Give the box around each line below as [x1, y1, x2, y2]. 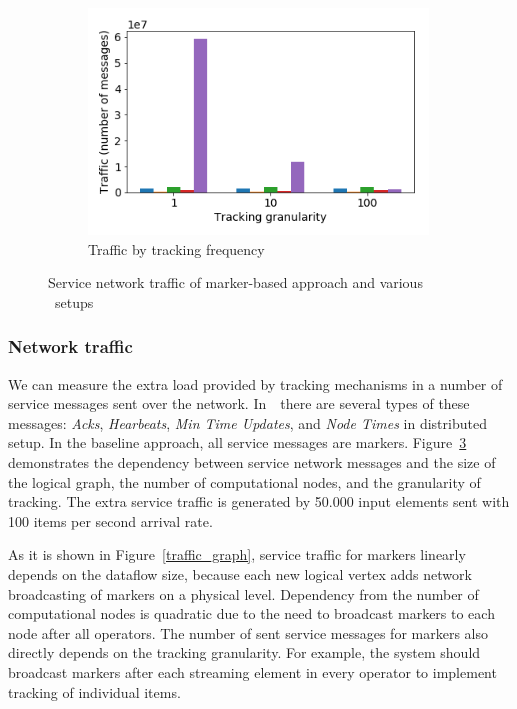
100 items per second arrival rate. [8, 510, 213, 531]
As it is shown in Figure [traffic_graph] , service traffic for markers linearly [8, 544, 466, 565]
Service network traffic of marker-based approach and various [48, 272, 423, 293]
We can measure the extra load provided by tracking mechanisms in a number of [8, 373, 503, 394]
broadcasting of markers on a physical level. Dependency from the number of [8, 583, 479, 604]
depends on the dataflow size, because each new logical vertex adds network [8, 563, 472, 584]
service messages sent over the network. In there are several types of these [8, 393, 470, 414]
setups [54, 291, 94, 312]
